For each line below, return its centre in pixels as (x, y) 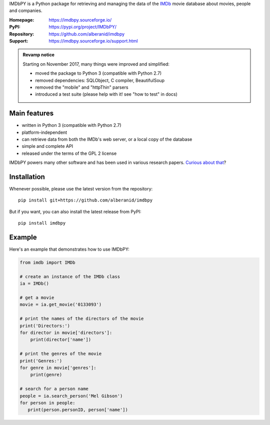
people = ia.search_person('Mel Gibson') (71, 396)
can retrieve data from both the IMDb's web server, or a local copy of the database (107, 139)
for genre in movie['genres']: (58, 368)
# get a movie (37, 298)
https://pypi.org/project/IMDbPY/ (83, 27)
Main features (31, 114)
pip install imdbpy (42, 223)
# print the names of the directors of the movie (82, 319)
